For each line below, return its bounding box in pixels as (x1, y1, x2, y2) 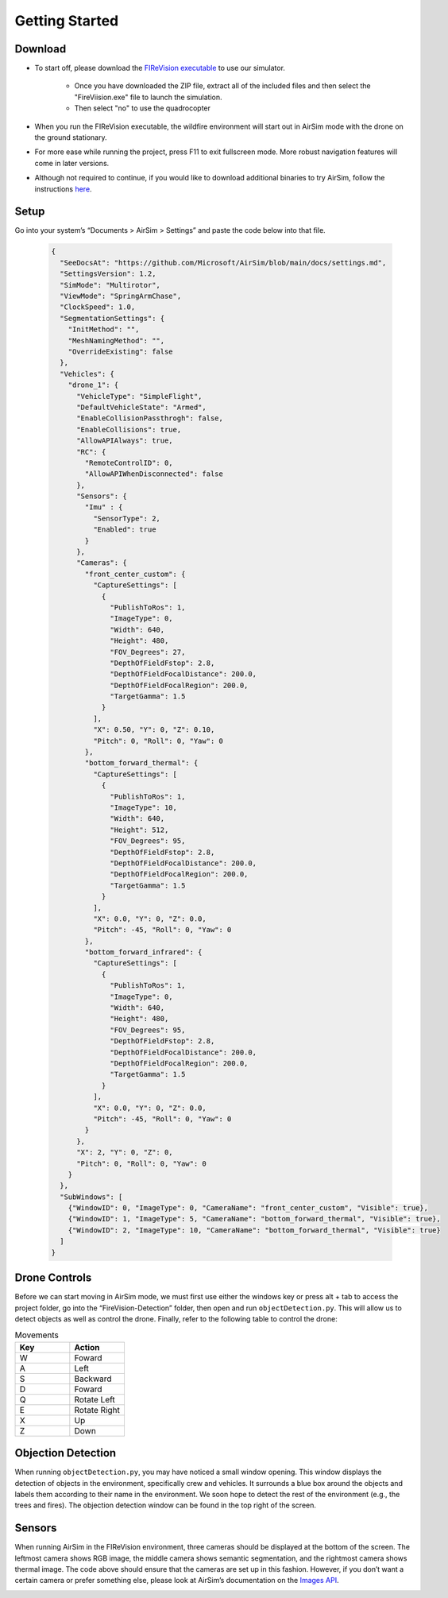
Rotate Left (74, 1394, 115, 1405)
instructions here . (34, 184, 92, 194)
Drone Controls (14, 1271, 92, 1285)
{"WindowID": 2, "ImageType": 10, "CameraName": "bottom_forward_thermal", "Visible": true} (68, 1225, 441, 1235)
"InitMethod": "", (68, 325, 140, 334)
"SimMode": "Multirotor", (60, 281, 160, 289)
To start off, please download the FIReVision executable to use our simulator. (34, 64, 286, 73)
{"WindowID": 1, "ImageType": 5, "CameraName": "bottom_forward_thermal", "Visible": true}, (68, 1214, 441, 1224)
